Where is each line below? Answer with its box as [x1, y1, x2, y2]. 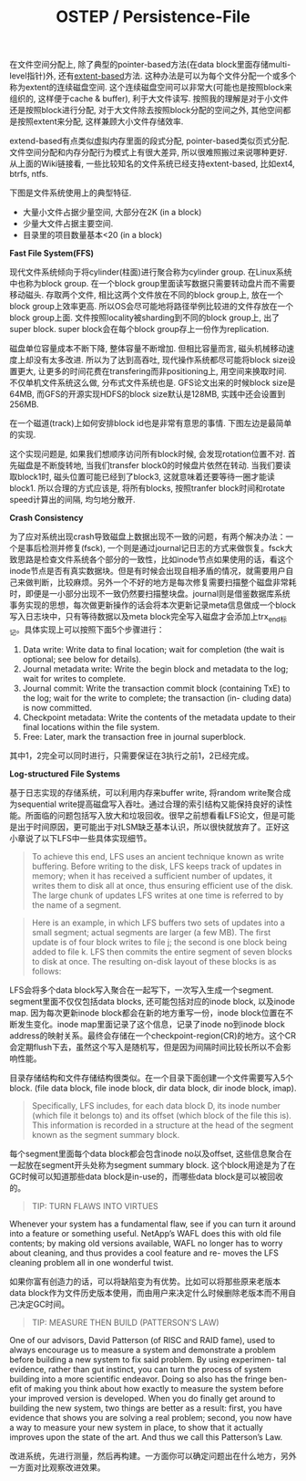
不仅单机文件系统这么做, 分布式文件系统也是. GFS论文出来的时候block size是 [9, 377, 296, 389]
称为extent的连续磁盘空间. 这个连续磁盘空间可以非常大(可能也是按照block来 [9, 82, 293, 93]
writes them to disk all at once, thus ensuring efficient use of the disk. [31, 880, 293, 891]
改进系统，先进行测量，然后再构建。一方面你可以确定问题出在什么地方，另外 [9, 1450, 297, 1461]
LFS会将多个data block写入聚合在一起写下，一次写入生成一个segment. [9, 984, 274, 996]
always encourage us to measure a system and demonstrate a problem [9, 1344, 276, 1355]
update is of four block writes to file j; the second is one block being [31, 936, 288, 947]
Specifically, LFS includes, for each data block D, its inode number [31, 1100, 280, 1111]
